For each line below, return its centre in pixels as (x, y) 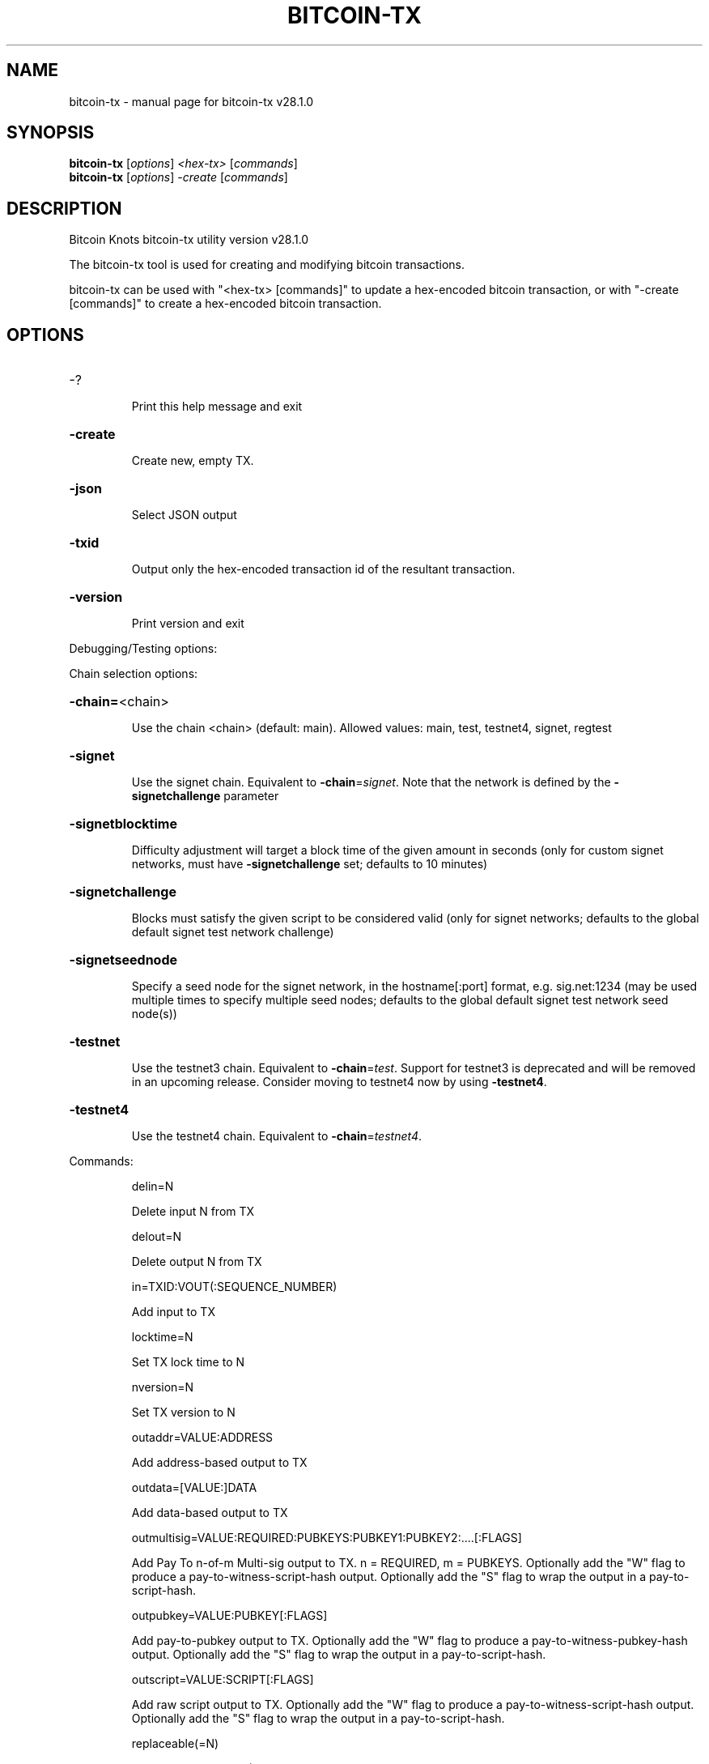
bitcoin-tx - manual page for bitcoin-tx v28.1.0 (191, 101)
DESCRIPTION (64, 208)
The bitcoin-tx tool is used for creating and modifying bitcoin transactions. (267, 265)
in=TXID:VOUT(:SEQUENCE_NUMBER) (234, 1287)
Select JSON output (184, 515)
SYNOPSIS (51, 133)
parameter (251, 796)
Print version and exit (188, 624)
